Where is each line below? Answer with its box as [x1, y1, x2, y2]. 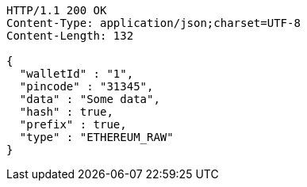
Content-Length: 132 [6, 29, 134, 42]
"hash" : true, [19, 105, 113, 118]
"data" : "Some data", [19, 93, 160, 105]
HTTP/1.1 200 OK [6, 4, 107, 17]
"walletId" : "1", [19, 67, 134, 80]
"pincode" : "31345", [19, 80, 154, 93]
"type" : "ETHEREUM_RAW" [19, 131, 174, 143]
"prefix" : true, [19, 118, 127, 131]
